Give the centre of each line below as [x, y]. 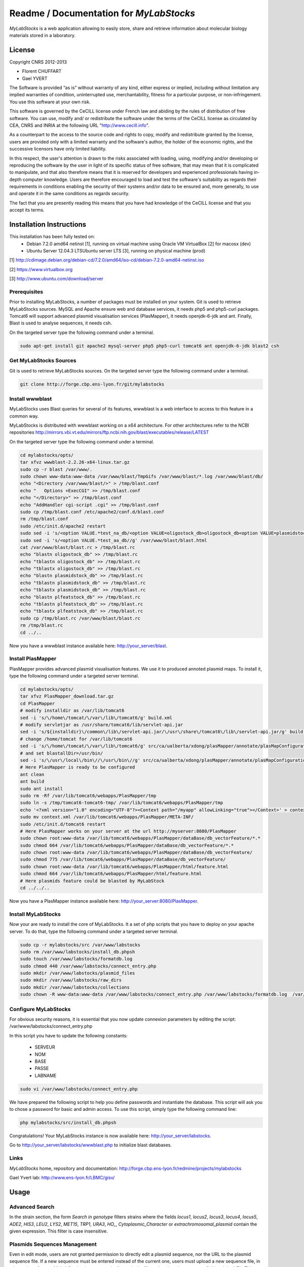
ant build [32, 781]
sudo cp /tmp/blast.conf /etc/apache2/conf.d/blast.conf [92, 512]
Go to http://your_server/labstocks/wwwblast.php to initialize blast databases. [91, 1145]
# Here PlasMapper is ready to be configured [78, 767]
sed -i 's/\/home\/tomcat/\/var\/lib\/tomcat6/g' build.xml [96, 718]
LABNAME [46, 1075]
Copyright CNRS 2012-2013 [38, 62]
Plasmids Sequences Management [53, 1244]
